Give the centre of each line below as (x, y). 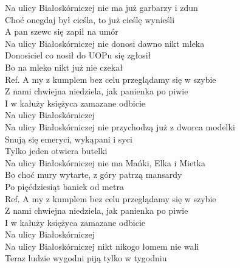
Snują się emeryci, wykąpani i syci (69, 139)
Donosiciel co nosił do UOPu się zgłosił (78, 55)
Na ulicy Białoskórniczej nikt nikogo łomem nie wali (102, 246)
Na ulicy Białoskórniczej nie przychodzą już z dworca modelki (120, 126)
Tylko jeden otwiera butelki (56, 151)
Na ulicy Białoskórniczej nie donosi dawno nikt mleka (105, 43)
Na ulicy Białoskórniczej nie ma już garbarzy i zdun (101, 7)
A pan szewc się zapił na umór (62, 31)
